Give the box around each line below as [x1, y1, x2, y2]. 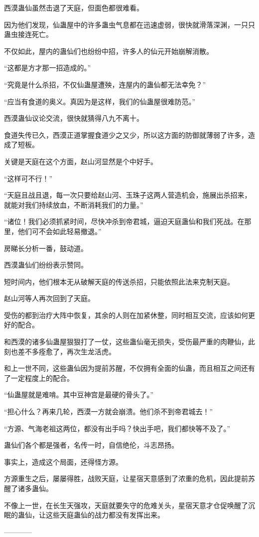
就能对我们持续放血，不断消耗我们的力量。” [4, 199, 143, 210]
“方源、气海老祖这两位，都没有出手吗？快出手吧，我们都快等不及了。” [4, 423, 231, 433]
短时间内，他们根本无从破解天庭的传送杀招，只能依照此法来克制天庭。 [4, 276, 234, 286]
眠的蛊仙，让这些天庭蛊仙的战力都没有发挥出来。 [4, 510, 164, 520]
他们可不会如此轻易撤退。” [17, 226, 102, 236]
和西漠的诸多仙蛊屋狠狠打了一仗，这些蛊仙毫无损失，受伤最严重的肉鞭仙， [4, 336, 248, 347]
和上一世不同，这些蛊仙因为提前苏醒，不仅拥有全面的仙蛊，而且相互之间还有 [4, 363, 255, 373]
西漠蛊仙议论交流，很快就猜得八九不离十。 [4, 113, 143, 123]
